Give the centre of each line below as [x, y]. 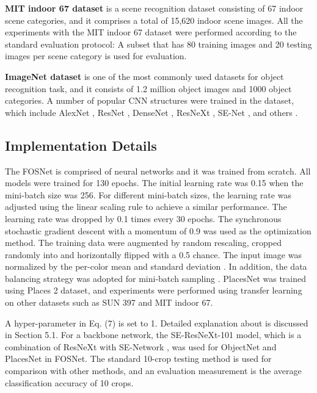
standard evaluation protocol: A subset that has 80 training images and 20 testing [158, 44]
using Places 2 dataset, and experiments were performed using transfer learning [154, 290]
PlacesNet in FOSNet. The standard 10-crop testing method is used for [138, 359]
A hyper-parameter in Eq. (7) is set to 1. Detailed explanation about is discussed [157, 323]
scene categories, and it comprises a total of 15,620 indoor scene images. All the [154, 20]
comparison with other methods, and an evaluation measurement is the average [153, 371]
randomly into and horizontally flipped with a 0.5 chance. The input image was [153, 254]
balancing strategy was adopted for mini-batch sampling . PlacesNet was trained [156, 278]
